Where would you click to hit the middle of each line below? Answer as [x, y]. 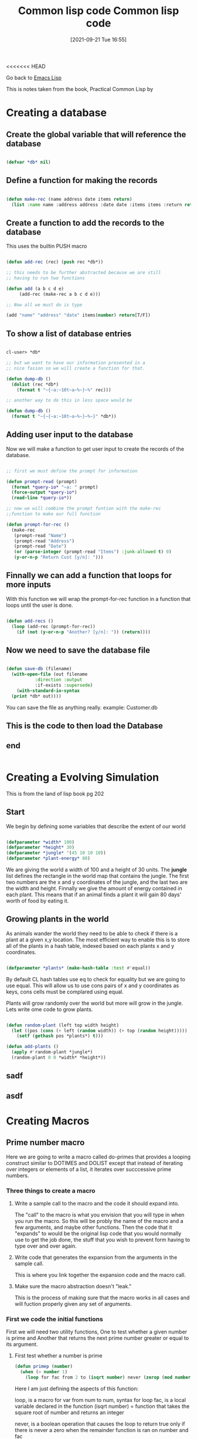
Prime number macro [45, 1143]
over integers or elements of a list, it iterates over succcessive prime [89, 1169]
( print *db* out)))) [36, 696]
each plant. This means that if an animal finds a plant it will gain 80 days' [94, 895]
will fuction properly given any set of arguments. [73, 1304]
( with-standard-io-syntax [48, 691]
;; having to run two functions [45, 278]
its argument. [22, 1345]
